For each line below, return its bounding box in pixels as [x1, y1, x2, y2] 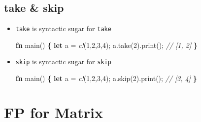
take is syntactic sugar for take [15, 23, 111, 34]
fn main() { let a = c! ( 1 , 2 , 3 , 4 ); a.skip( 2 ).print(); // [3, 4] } [15, 73, 197, 83]
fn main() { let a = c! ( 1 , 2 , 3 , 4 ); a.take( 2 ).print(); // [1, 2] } [15, 40, 198, 50]
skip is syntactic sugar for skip [15, 56, 111, 67]
